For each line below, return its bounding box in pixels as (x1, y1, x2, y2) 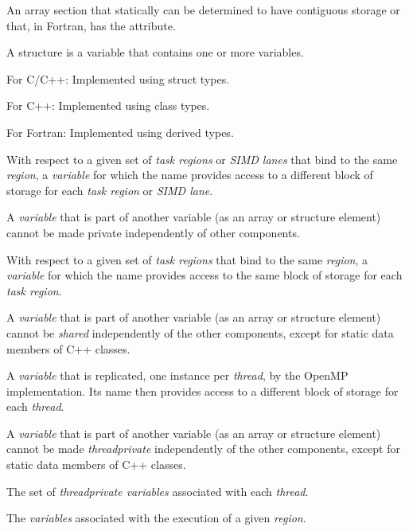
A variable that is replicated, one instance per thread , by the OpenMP (6, 367, 349, 384)
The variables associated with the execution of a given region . (6, 510, 306, 526)
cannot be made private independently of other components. (6, 224, 300, 240)
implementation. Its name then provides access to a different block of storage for (6, 382, 399, 399)
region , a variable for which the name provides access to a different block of (6, 166, 373, 183)
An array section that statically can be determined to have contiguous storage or (6, 2, 400, 18)
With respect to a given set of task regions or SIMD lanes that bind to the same (6, 150, 398, 167)
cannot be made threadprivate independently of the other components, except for (6, 440, 400, 457)
